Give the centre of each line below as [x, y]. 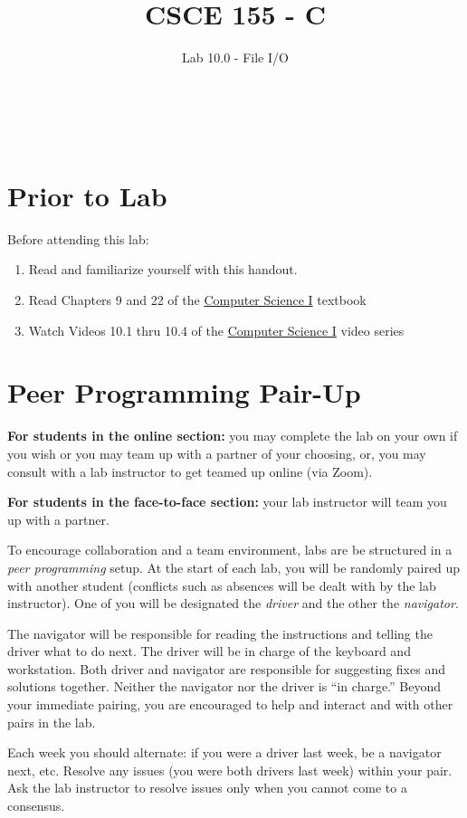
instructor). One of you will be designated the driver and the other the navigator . [233, 603]
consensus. [36, 806]
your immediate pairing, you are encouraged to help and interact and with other [230, 704]
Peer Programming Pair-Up [184, 392]
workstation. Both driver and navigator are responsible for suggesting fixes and [226, 668]
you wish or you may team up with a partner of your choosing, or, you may [217, 453]
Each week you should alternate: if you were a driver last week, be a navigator [224, 752]
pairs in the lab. [52, 722]
